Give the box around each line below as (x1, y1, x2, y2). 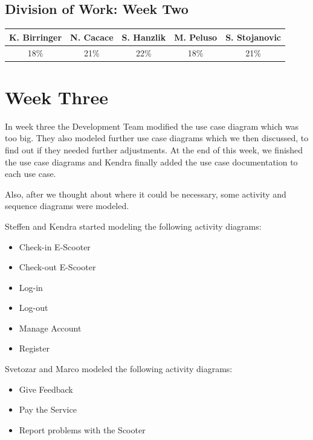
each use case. (5, 167, 56, 180)
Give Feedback (19, 382, 73, 395)
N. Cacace (70, 30, 114, 43)
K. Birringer (9, 30, 62, 43)
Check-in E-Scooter (19, 240, 91, 253)
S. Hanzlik (121, 30, 166, 43)
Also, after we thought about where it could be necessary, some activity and (5, 187, 286, 200)
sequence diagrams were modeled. (5, 199, 129, 212)
